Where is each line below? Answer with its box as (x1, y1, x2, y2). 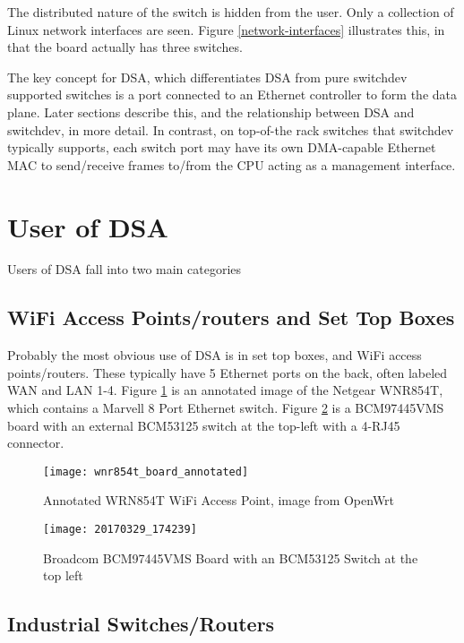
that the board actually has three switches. (7, 38, 243, 56)
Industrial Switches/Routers (7, 610, 275, 638)
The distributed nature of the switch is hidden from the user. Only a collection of (7, 3, 454, 21)
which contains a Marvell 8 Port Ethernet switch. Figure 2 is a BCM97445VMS (7, 399, 444, 417)
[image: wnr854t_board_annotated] (43, 465, 249, 478)
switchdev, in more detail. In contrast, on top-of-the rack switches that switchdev (7, 120, 454, 139)
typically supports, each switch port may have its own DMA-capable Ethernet (7, 138, 436, 157)
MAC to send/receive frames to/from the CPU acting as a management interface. (7, 155, 456, 174)
